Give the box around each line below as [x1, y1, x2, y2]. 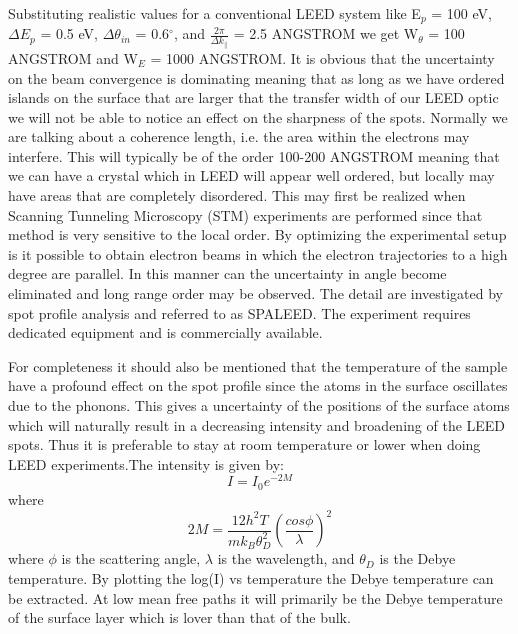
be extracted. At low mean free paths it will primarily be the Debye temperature [8, 587, 503, 608]
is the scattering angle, [61, 548, 201, 569]
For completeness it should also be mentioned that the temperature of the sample [8, 355, 508, 376]
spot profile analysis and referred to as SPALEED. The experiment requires [8, 302, 471, 323]
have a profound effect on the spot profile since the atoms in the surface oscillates [8, 375, 508, 396]
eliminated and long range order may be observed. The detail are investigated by [8, 283, 504, 304]
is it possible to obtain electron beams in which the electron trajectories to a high [8, 243, 508, 264]
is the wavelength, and [217, 548, 355, 569]
